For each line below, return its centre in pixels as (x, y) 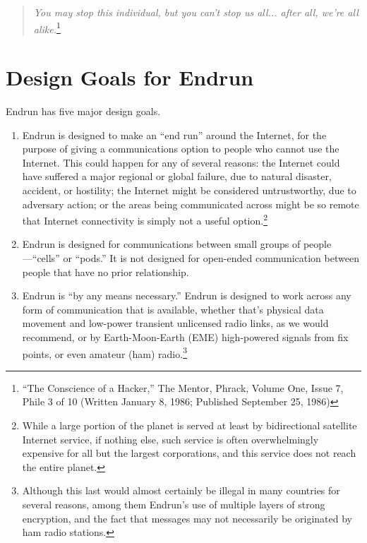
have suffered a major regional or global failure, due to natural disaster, (177, 176)
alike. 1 (47, 28)
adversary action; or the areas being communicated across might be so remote (191, 204)
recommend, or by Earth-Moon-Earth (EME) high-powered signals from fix (185, 336)
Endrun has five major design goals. (83, 111)
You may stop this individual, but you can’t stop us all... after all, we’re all (196, 12)
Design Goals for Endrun (130, 77)
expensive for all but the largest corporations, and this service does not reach (189, 453)
